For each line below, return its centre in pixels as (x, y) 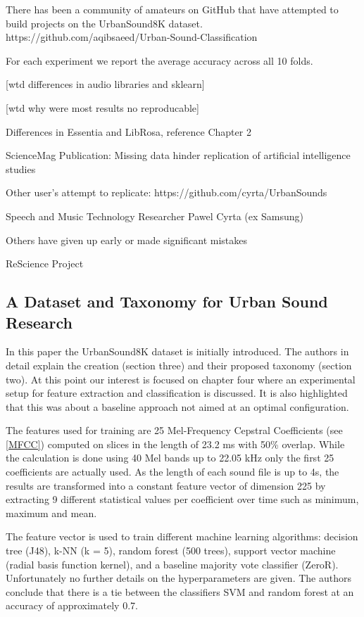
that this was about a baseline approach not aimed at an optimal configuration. (177, 406)
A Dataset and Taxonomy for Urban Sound (167, 301)
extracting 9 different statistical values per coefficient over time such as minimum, (182, 499)
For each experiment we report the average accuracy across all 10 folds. (159, 60)
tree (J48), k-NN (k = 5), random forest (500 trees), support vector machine (171, 551)
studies (21, 168)
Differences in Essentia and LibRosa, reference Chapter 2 (128, 131)
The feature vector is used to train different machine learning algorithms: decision (182, 536)
